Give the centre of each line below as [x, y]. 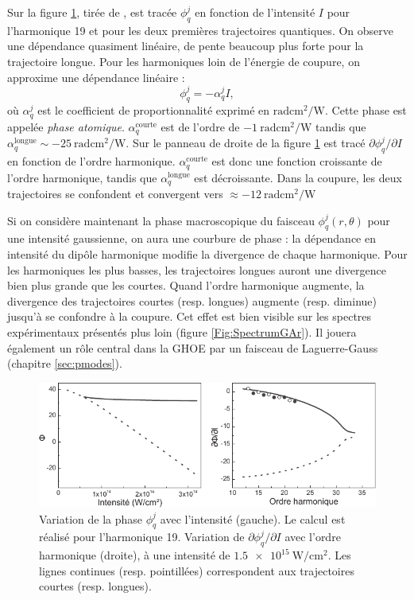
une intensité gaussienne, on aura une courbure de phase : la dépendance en [192, 238]
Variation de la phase [91, 518]
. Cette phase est [366, 110]
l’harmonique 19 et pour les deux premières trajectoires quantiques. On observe [200, 30]
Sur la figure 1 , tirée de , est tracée [92, 12]
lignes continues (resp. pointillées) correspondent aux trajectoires [197, 570]
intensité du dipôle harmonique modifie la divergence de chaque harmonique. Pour [207, 254]
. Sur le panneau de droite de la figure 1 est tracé [246, 143]
